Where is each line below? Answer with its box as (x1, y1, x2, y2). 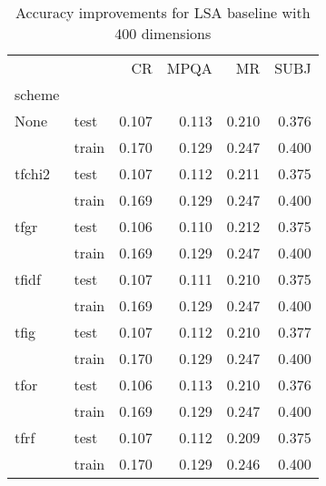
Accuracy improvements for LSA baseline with (15, 2, 311, 23)
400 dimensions (114, 23, 212, 44)
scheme (15, 84, 60, 105)
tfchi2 (15, 163, 51, 184)
